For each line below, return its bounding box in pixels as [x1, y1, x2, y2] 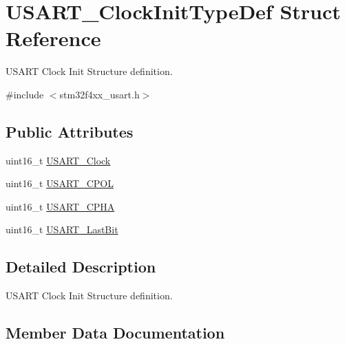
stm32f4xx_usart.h [59, 87, 140, 101]
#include [6, 87, 44, 101]
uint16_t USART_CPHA [6, 199, 115, 213]
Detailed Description [6, 256, 156, 277]
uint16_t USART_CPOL [6, 176, 114, 191]
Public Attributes [6, 120, 134, 142]
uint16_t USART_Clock [6, 153, 111, 167]
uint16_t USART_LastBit [6, 222, 118, 237]
